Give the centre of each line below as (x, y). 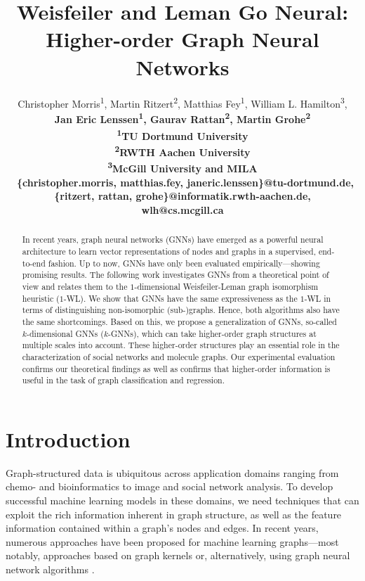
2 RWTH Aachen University (182, 151)
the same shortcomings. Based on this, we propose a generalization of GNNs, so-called (179, 321)
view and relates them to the (75, 286)
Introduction (68, 439)
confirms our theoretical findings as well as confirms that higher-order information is (176, 368)
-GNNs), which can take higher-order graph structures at (212, 333)
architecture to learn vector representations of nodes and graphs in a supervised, (169, 251)
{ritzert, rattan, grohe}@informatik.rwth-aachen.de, (182, 196)
